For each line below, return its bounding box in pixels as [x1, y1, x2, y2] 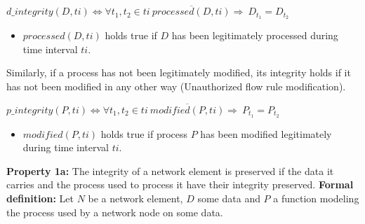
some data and [197, 190, 260, 205]
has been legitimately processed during [171, 28, 338, 43]
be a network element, [88, 190, 183, 205]
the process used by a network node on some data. [6, 204, 223, 219]
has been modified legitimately [200, 126, 332, 141]
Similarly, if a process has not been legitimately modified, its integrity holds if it [6, 65, 351, 80]
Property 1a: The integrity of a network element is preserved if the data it [6, 163, 334, 178]
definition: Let [6, 190, 74, 205]
